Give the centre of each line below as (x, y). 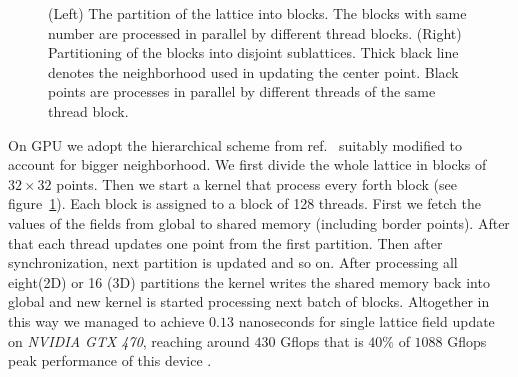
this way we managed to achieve (106, 320)
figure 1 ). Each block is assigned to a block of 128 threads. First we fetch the (244, 203)
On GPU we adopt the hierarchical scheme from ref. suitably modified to (235, 144)
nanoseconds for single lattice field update (366, 320)
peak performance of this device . (110, 360)
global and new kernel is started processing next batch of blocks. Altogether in (249, 301)
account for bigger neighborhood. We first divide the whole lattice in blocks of (247, 164)
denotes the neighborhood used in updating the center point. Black (253, 71)
